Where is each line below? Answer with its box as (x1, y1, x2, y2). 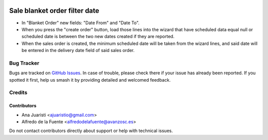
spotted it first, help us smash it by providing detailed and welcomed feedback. (9, 77, 171, 83)
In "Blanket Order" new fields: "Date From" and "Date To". (21, 20, 140, 26)
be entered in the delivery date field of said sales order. (21, 47, 135, 53)
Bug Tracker (9, 59, 40, 66)
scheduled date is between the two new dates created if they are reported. (21, 34, 175, 40)
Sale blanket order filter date (9, 6, 99, 15)
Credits (9, 89, 27, 96)
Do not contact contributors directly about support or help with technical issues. (9, 128, 173, 134)
